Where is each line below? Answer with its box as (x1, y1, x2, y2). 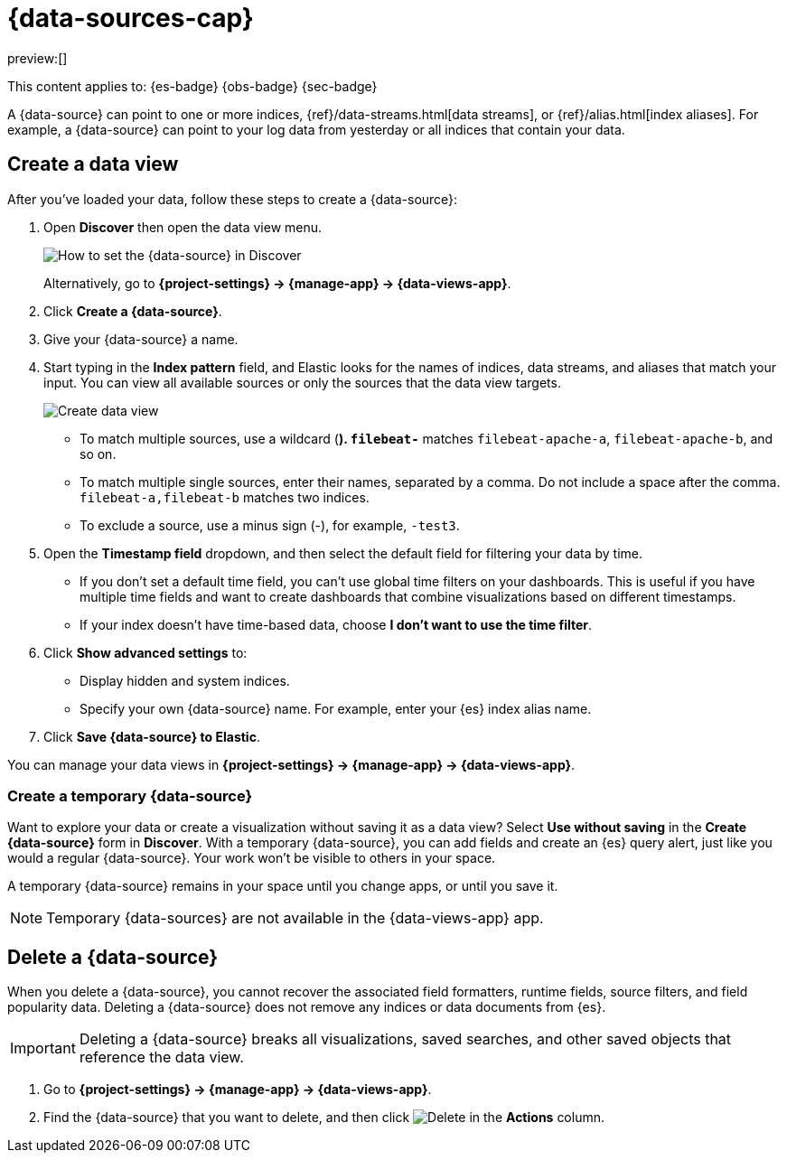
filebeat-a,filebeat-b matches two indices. (80, 489, 370, 505)
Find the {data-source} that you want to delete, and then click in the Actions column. (43, 1109, 605, 1126)
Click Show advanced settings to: (43, 644, 248, 660)
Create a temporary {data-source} (7, 786, 253, 805)
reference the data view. (79, 1048, 244, 1067)
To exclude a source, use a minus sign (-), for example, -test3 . (80, 517, 460, 533)
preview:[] (7, 50, 68, 66)
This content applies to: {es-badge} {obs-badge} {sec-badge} (7, 78, 378, 94)
